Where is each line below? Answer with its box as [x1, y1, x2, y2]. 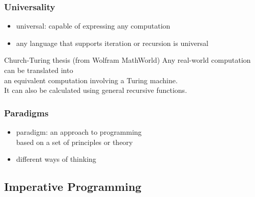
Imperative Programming [4, 179, 142, 194]
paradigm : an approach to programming [16, 127, 142, 137]
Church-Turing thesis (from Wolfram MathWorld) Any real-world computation [4, 55, 251, 65]
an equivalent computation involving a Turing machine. [4, 75, 178, 85]
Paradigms [4, 106, 49, 119]
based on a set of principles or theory [16, 136, 133, 147]
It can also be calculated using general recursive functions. [4, 85, 187, 95]
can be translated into [4, 65, 73, 75]
